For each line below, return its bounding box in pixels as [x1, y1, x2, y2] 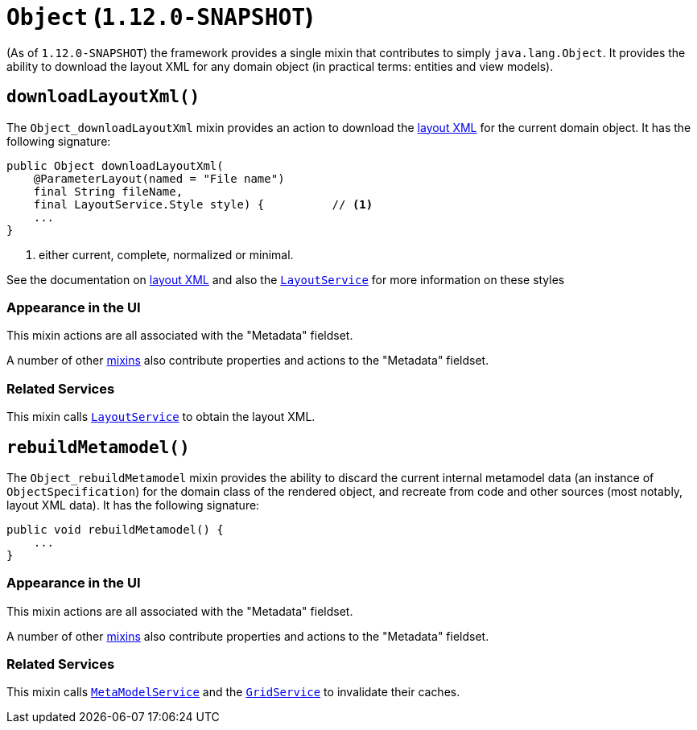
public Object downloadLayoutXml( [6, 159, 224, 172]
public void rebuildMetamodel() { [6, 522, 224, 536]
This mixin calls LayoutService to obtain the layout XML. [6, 410, 316, 424]
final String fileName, [33, 184, 184, 198]
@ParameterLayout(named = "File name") [33, 171, 285, 185]
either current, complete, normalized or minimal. [39, 247, 294, 262]
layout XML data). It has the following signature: [6, 497, 260, 512]
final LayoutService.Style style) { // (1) [33, 197, 373, 211]
